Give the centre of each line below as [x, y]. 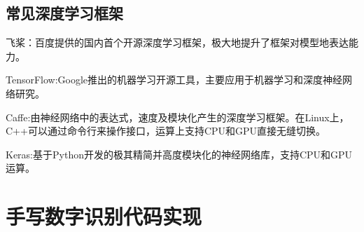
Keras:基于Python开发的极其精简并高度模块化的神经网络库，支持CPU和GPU [179, 154]
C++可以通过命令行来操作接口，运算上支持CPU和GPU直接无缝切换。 [166, 131]
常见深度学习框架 [64, 13]
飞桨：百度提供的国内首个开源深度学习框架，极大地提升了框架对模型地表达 [177, 42]
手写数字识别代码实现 [104, 216]
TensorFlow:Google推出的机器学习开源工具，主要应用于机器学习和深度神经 [174, 80]
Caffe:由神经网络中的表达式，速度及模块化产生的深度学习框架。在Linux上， [177, 117]
